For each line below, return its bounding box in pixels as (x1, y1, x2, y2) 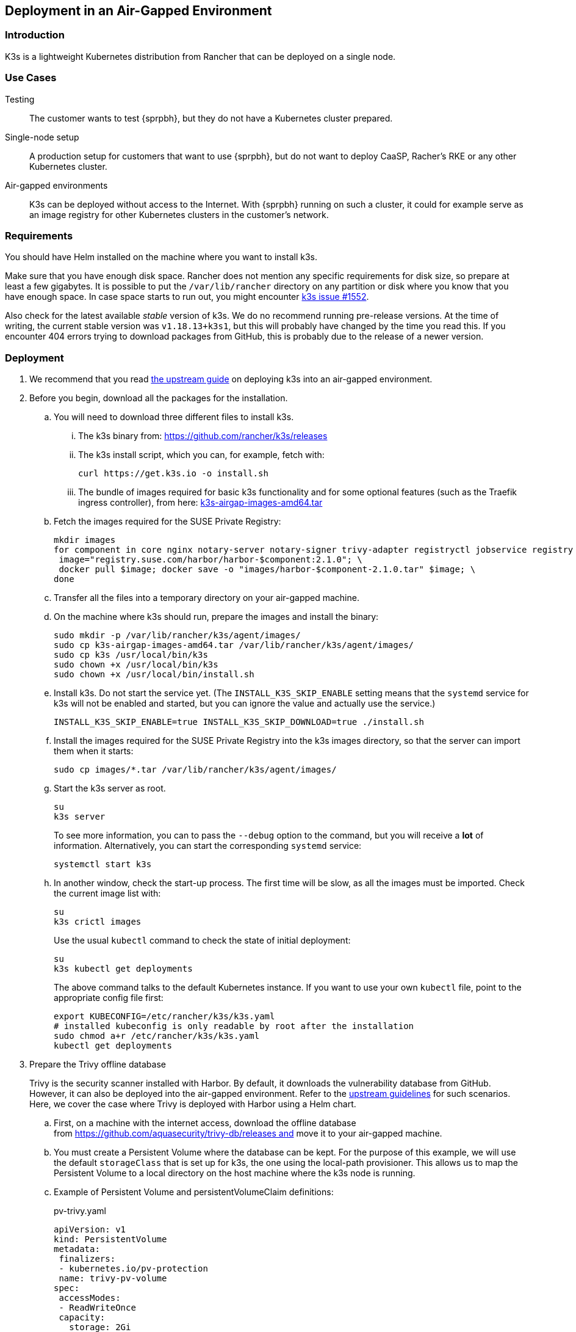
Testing (5, 93, 35, 104)
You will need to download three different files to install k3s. (54, 412, 294, 423)
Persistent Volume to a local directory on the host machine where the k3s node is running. (54, 1168, 416, 1179)
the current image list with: (54, 888, 161, 899)
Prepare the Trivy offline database (29, 1059, 166, 1070)
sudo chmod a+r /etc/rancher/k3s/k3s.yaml (54, 1031, 260, 1041)
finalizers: (59, 1254, 116, 1264)
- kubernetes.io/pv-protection (59, 1264, 208, 1274)
